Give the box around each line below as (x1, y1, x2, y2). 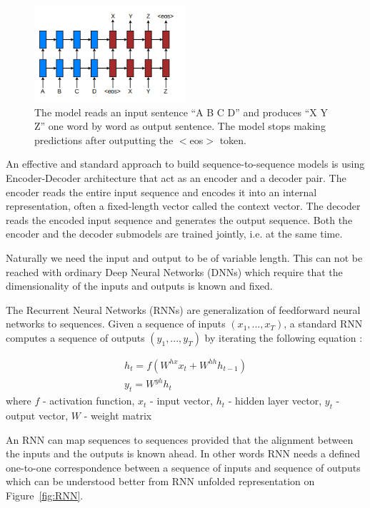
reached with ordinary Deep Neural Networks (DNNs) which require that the (6, 264, 343, 279)
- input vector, (150, 393, 213, 408)
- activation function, (43, 393, 135, 408)
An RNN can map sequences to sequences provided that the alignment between (6, 432, 354, 447)
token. (219, 132, 246, 147)
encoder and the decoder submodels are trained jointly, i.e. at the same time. (6, 226, 343, 241)
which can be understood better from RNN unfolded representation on (6, 474, 315, 489)
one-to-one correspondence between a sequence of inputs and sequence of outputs (6, 459, 361, 474)
